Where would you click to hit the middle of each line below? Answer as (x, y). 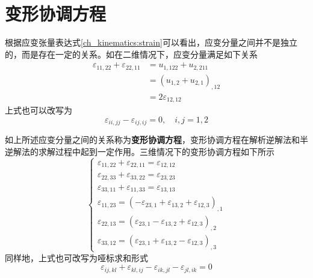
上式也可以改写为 (39, 110)
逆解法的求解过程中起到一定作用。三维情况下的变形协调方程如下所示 (140, 151)
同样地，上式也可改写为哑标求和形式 (76, 257)
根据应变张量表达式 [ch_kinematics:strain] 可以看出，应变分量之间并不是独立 (151, 42)
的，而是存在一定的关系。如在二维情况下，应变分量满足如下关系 (131, 54)
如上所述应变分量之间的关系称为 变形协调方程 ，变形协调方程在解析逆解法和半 (156, 140)
